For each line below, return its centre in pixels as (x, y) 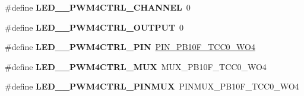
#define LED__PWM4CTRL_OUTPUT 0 (94, 27)
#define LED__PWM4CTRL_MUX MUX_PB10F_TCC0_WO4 (136, 66)
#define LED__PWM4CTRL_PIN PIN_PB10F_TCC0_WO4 (130, 47)
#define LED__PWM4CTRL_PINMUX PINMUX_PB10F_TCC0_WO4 (152, 86)
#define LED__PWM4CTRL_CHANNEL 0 (98, 7)
